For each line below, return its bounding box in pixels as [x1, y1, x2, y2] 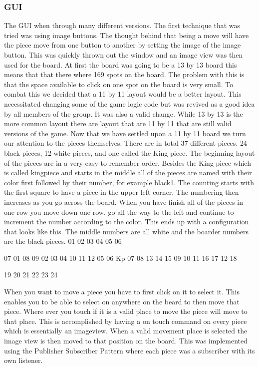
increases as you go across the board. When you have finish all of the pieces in [4, 196, 243, 207]
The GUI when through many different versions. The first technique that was [4, 20, 241, 31]
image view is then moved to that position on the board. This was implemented [4, 335, 248, 346]
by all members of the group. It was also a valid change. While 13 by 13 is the [4, 108, 243, 119]
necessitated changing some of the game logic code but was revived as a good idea [4, 98, 255, 109]
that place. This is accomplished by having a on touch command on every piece [4, 315, 247, 326]
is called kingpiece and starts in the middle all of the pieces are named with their [4, 167, 252, 178]
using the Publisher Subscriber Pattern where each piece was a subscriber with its [4, 345, 255, 355]
